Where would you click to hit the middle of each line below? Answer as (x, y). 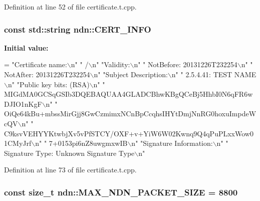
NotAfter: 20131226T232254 (47, 74)
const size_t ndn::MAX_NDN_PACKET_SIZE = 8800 (121, 192)
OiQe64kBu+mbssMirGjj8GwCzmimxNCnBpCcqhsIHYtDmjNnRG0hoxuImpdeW (130, 114)
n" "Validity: (111, 64)
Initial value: (26, 47)
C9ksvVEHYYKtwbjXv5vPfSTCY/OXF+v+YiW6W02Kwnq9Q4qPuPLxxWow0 (129, 133)
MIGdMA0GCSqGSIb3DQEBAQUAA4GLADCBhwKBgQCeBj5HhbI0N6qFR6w (128, 94)
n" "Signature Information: (172, 143)
